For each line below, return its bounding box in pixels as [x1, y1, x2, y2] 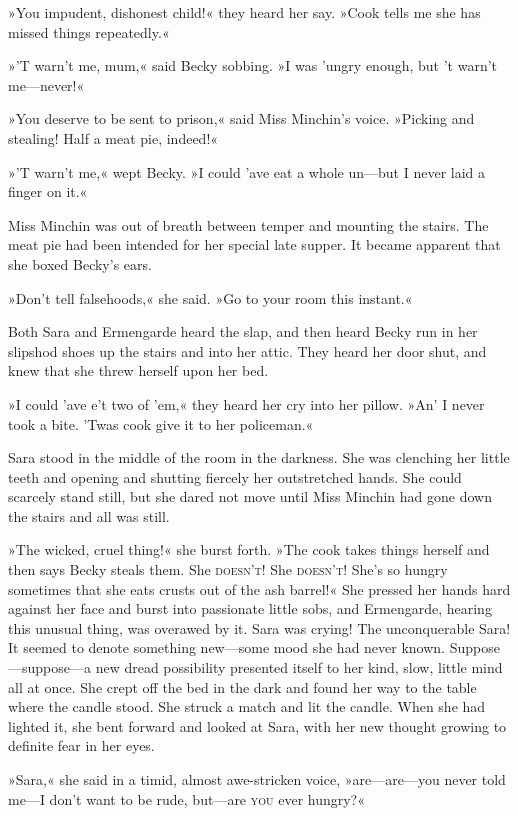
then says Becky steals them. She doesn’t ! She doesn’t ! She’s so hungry [8, 559, 448, 580]
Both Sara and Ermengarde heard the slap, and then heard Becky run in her [8, 321, 478, 342]
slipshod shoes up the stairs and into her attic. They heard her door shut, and [8, 340, 487, 361]
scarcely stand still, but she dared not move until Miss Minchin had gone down [8, 486, 492, 507]
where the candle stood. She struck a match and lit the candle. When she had [8, 696, 486, 717]
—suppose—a [8, 657, 91, 678]
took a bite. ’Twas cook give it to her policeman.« [8, 413, 314, 434]
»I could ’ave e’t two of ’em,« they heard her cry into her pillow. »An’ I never [8, 393, 485, 414]
